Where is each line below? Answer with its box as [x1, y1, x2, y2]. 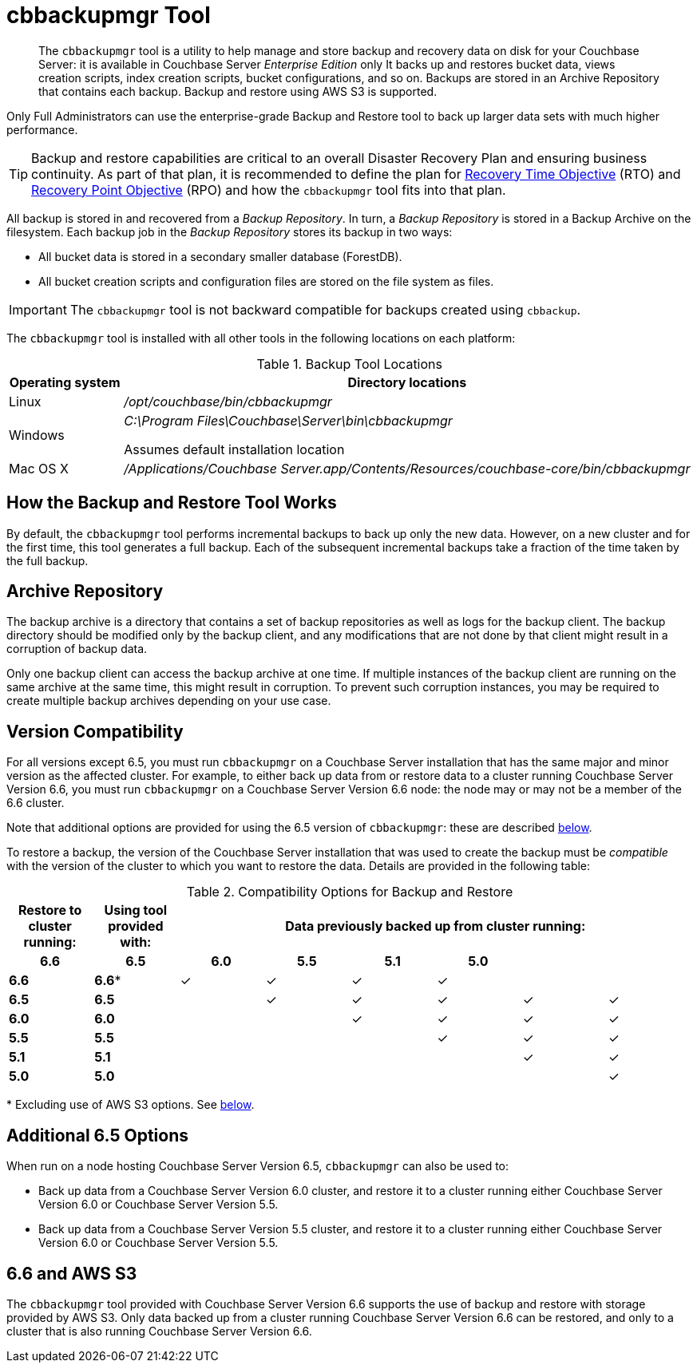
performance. [6, 122, 78, 137]
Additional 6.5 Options [6, 1125, 188, 1145]
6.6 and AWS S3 [6, 1263, 137, 1284]
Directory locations [347, 374, 467, 390]
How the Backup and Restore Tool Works [6, 493, 337, 513]
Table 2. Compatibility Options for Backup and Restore [186, 884, 513, 900]
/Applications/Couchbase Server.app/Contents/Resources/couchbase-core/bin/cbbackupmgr [124, 460, 691, 477]
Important [9, 301, 67, 318]
